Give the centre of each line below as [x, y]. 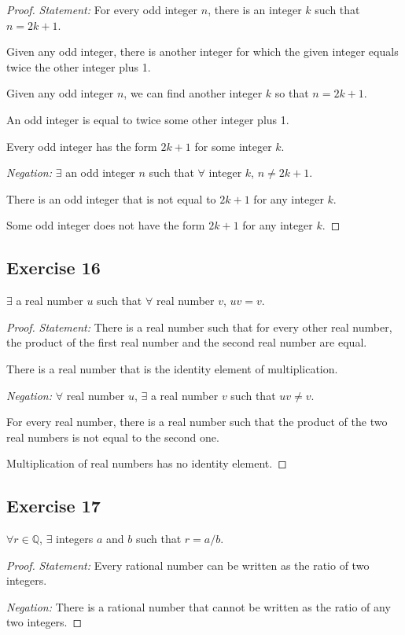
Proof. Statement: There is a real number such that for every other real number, [199, 327]
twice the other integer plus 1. [79, 66]
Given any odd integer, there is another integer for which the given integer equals [202, 51]
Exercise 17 [53, 506]
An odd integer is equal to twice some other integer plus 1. [148, 119]
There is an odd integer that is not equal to [111, 198]
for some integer [233, 146]
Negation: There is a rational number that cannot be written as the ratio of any [199, 606]
